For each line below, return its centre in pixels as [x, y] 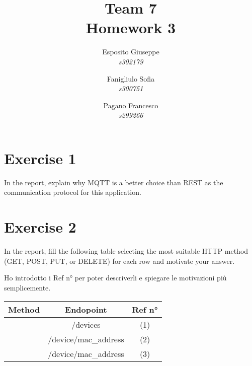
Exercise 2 [40, 227]
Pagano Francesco [131, 105]
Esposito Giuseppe [131, 52]
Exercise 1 [40, 158]
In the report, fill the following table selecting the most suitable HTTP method [126, 251]
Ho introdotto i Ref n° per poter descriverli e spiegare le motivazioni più [115, 278]
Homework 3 [131, 27]
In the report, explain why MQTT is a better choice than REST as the [114, 182]
